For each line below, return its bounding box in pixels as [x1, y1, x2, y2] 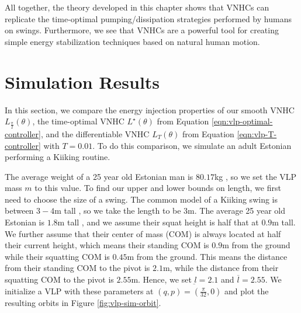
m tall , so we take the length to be [54, 204, 181, 217]
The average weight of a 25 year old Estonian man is [5, 170, 193, 182]
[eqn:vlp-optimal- [212, 115, 273, 127]
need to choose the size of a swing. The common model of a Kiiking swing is [5, 193, 278, 205]
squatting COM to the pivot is [5, 273, 114, 286]
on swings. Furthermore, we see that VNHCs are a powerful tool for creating [5, 24, 279, 36]
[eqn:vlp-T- [237, 127, 277, 140]
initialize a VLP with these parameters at [5, 284, 154, 297]
